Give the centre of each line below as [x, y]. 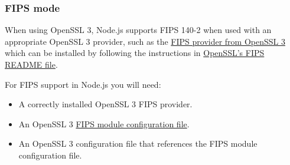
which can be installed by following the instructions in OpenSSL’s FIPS [135, 53]
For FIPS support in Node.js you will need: [83, 84]
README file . [31, 64]
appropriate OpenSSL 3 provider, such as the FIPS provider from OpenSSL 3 [145, 41]
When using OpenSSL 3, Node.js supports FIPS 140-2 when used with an [138, 30]
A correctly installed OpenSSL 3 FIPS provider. [105, 104]
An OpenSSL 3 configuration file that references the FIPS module [138, 143]
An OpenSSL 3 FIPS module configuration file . [104, 123]
